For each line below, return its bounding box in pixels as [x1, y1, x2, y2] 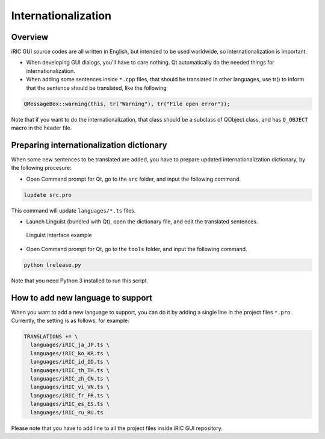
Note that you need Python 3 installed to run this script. [11, 277, 149, 284]
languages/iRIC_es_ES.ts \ [30, 400, 110, 408]
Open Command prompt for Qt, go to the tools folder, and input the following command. [26, 245, 247, 252]
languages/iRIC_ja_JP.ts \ [30, 341, 110, 349]
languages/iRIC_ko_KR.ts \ [30, 350, 110, 356]
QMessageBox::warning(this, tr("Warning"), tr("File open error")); [23, 100, 231, 107]
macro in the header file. [11, 124, 72, 131]
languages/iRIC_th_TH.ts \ [30, 367, 110, 373]
